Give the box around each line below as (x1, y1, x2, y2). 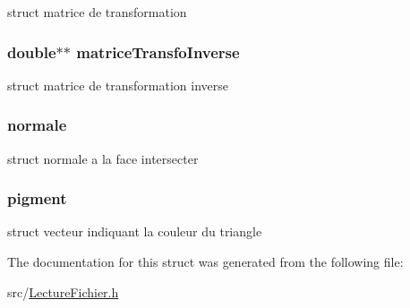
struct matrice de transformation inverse (7, 75, 228, 94)
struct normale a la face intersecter (7, 149, 199, 167)
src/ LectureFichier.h (7, 282, 119, 301)
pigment (7, 187, 67, 210)
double (7, 40, 56, 63)
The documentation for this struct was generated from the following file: (7, 252, 404, 271)
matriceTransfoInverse (76, 40, 240, 63)
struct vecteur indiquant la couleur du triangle (7, 222, 262, 241)
